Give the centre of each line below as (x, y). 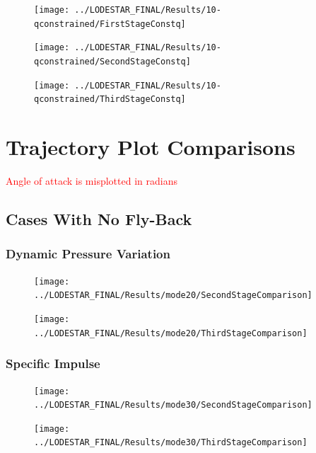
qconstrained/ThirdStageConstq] (110, 99)
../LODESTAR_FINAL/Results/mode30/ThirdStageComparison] (171, 443)
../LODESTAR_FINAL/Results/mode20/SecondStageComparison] (173, 296)
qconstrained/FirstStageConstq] (110, 24)
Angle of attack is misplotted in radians (92, 181)
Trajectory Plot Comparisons (151, 147)
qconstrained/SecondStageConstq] (112, 61)
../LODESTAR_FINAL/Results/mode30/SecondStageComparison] (173, 405)
